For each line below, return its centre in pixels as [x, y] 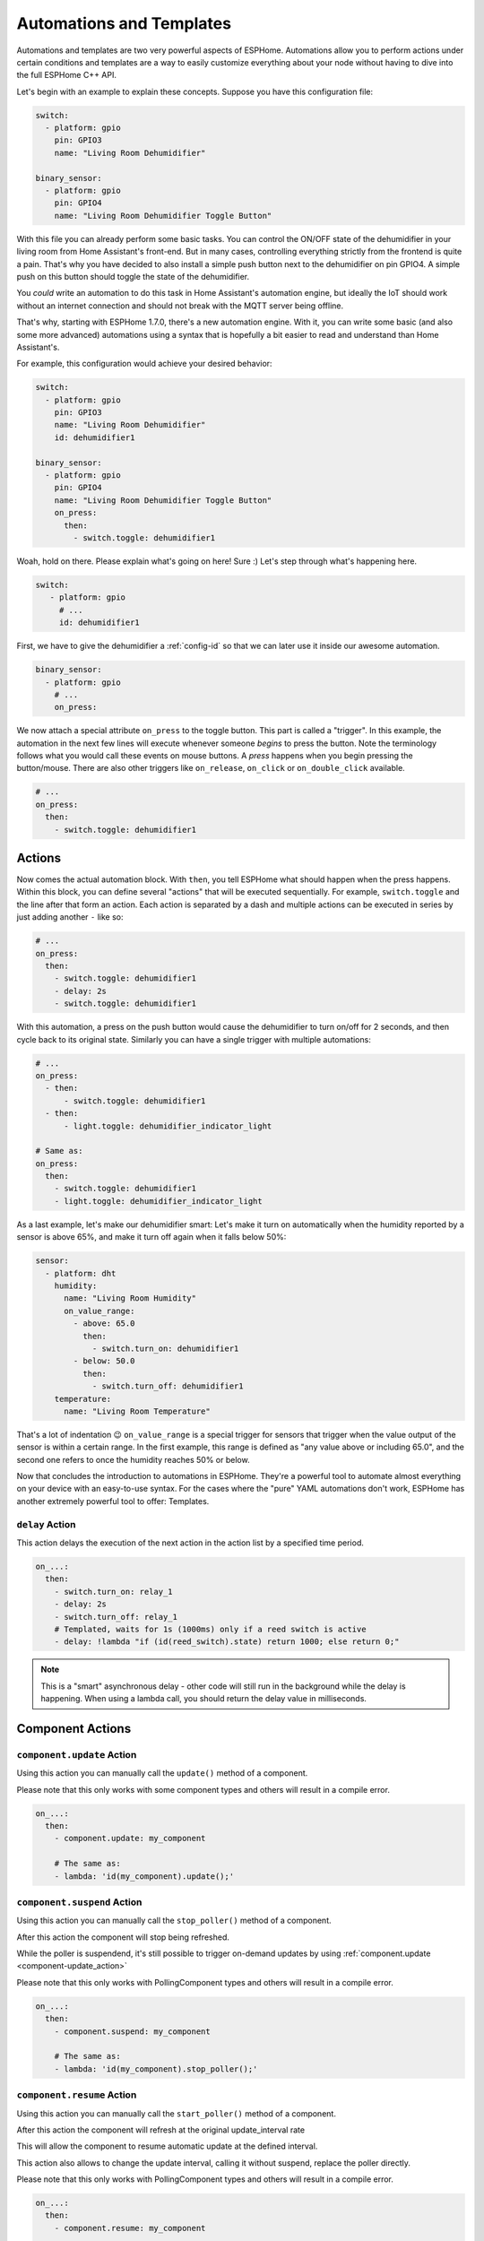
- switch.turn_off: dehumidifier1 [168, 1386]
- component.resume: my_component [130, 2228]
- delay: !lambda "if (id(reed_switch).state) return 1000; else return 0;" [227, 1642]
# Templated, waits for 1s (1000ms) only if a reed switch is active [210, 1629]
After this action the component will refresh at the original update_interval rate [160, 2130]
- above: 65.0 [104, 1324]
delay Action [46, 1524]
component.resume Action [77, 2095]
